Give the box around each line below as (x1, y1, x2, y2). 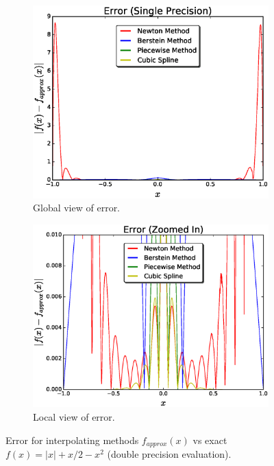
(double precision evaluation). (107, 447, 232, 461)
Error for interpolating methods (5, 432, 139, 447)
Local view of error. (33, 409, 115, 423)
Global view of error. (33, 200, 121, 215)
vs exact (192, 432, 227, 447)
